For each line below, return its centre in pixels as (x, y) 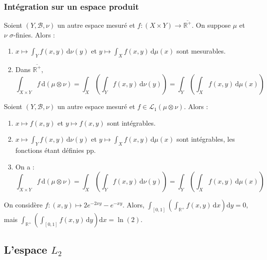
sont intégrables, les (205, 139)
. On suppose (211, 25)
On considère (23, 205)
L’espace (26, 249)
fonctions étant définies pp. (55, 150)
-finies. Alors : (34, 34)
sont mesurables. (201, 51)
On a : (25, 166)
